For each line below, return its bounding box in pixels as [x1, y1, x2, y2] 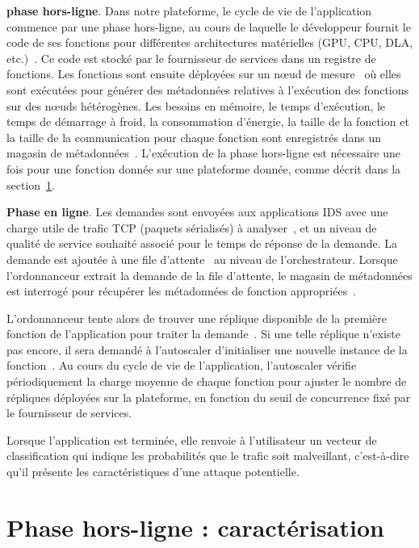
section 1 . [6, 176, 55, 193]
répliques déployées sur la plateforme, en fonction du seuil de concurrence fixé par [6, 388, 411, 405]
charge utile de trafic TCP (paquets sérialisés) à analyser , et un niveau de [6, 219, 377, 236]
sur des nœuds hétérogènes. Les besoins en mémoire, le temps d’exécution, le [6, 97, 386, 114]
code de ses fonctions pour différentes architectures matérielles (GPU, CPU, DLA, [6, 34, 413, 51]
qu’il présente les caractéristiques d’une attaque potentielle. [6, 463, 300, 480]
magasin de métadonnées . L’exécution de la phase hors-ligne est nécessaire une [6, 144, 401, 161]
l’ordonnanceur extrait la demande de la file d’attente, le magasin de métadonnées [6, 266, 413, 283]
